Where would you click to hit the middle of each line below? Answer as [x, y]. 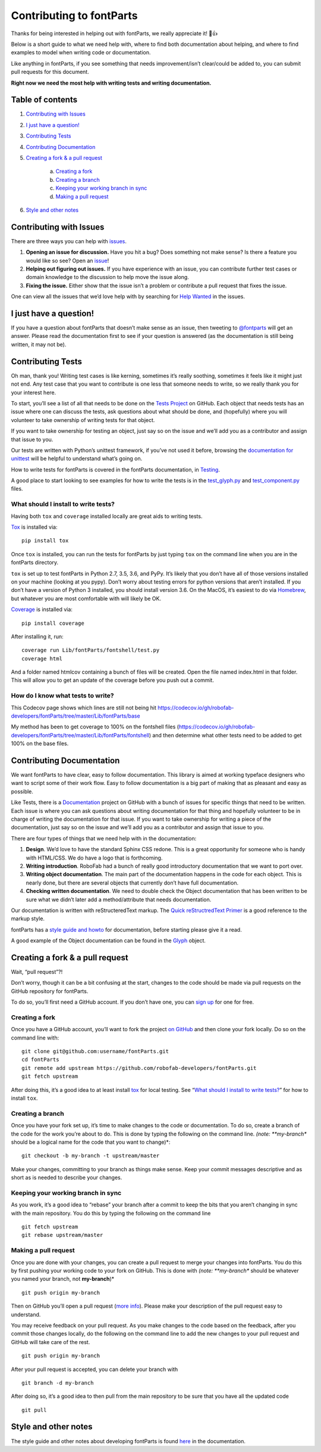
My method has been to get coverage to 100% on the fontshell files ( [95, 727]
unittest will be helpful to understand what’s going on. [77, 458]
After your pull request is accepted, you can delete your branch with [95, 1369]
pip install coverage [53, 623]
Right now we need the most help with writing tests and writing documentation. [111, 83]
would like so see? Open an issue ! [67, 260]
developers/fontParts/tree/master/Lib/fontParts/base [75, 716]
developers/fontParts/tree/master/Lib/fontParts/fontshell [80, 735]
